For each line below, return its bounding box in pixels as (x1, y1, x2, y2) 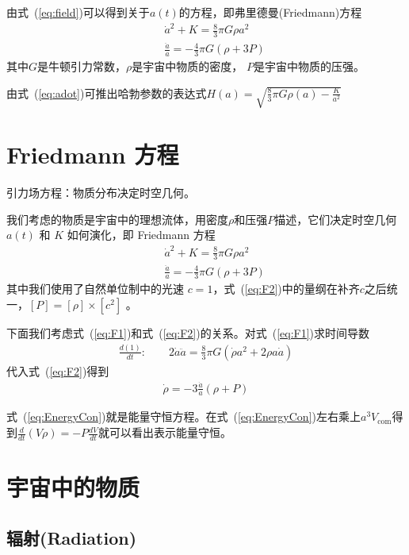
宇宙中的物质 (6, 471, 140, 503)
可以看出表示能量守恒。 (109, 424, 231, 441)
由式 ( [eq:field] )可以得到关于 (6, 4, 150, 20)
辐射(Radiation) (6, 525, 137, 549)
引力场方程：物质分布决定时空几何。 (6, 184, 195, 201)
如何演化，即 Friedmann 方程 (67, 226, 216, 243)
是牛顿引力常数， (37, 58, 127, 75)
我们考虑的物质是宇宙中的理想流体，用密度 (6, 210, 228, 227)
